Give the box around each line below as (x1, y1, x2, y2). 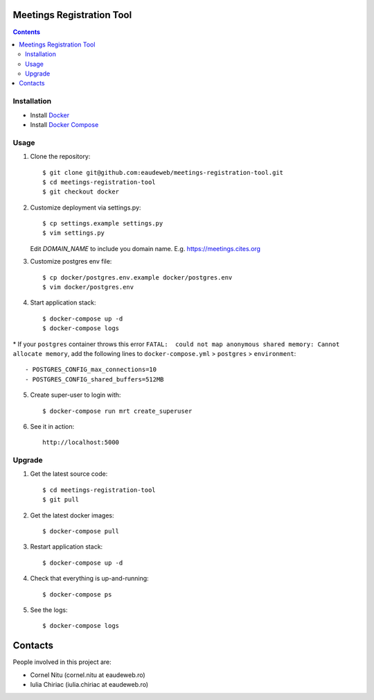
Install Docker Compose (30, 121, 99, 128)
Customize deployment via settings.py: (30, 203, 141, 212)
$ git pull (42, 496, 80, 504)
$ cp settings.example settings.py (42, 219, 163, 228)
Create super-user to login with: (30, 391, 121, 399)
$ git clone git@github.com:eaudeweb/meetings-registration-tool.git (42, 169, 284, 176)
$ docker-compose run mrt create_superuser (42, 407, 193, 415)
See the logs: (30, 606, 68, 614)
